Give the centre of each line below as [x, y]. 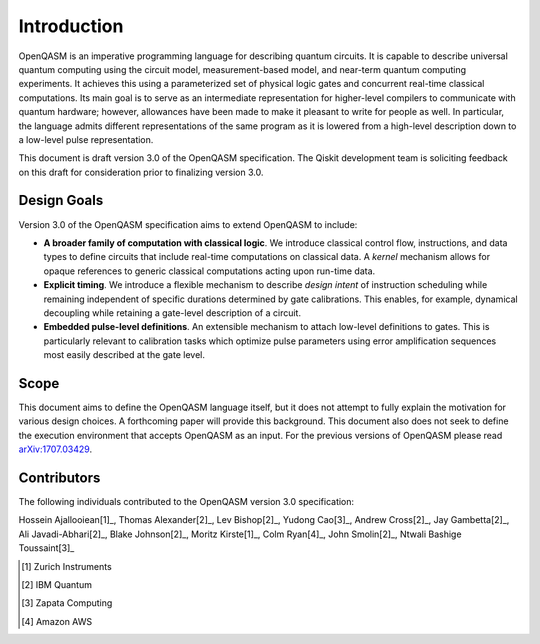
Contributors [59, 477]
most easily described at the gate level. [124, 355]
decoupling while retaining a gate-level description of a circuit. [172, 312]
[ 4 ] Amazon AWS [57, 621]
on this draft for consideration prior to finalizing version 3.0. [141, 172]
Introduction [71, 26]
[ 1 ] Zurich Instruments [66, 566]
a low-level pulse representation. [86, 139]
